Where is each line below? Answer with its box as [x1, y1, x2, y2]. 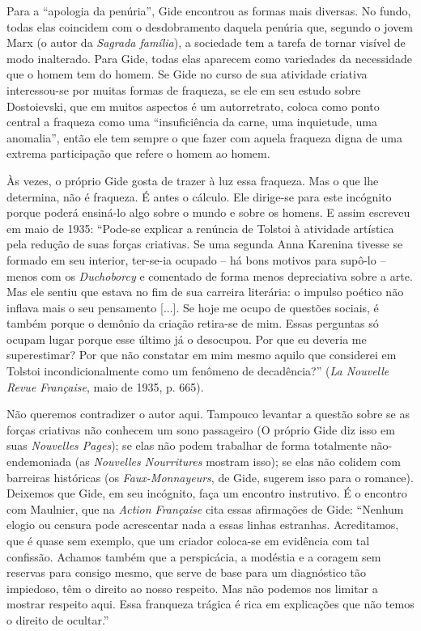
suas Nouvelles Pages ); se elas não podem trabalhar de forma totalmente [6, 437, 368, 454]
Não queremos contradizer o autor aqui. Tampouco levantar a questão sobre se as [6, 405, 410, 422]
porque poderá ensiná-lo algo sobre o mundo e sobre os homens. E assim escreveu [6, 204, 410, 221]
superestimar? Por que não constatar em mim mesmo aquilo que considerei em [6, 346, 397, 363]
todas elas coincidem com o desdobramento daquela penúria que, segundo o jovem [6, 18, 414, 35]
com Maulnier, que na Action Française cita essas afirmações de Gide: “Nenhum [6, 500, 404, 517]
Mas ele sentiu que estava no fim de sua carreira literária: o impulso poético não [6, 283, 404, 300]
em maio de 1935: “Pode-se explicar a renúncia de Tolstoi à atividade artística [6, 219, 394, 236]
